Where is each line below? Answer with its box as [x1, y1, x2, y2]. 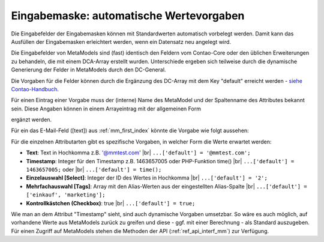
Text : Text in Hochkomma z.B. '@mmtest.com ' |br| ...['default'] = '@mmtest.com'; [26, 149, 251, 156]
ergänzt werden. [11, 116, 52, 123]
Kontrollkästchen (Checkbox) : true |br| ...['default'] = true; [26, 199, 196, 207]
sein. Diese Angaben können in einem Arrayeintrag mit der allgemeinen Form [11, 105, 201, 112]
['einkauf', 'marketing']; [26, 192, 106, 198]
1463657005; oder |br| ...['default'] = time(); [26, 166, 162, 174]
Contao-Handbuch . [11, 85, 59, 92]
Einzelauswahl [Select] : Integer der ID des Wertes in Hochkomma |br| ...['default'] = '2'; [26, 174, 268, 181]
